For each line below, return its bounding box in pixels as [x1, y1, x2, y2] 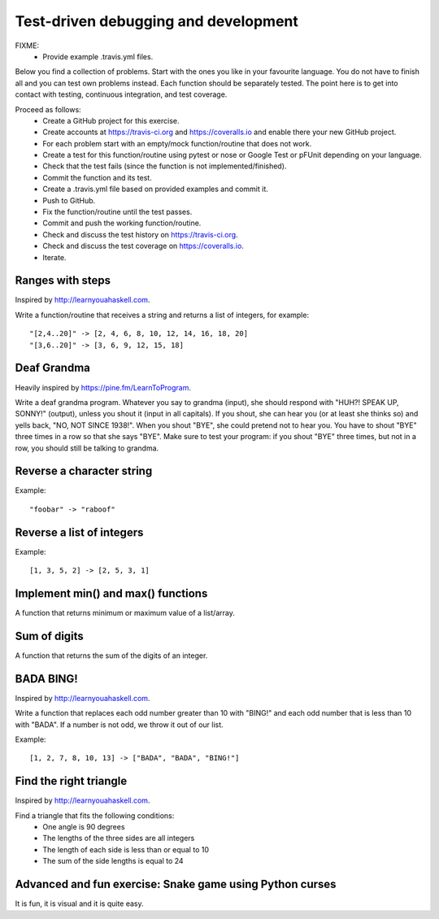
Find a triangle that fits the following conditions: [15, 810, 175, 821]
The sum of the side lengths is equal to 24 [42, 856, 184, 866]
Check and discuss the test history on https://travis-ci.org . [42, 229, 239, 239]
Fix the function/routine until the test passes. [42, 207, 193, 217]
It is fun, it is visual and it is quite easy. [15, 899, 144, 908]
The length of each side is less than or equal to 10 [42, 844, 209, 854]
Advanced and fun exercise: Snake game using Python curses [15, 878, 337, 891]
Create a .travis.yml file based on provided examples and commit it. [42, 184, 268, 194]
